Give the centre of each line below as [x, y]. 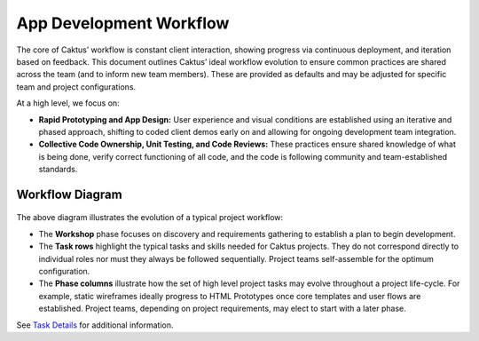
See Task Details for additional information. [95, 325]
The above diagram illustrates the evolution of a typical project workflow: [150, 218]
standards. [58, 170]
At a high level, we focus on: [68, 103]
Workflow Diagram [70, 194]
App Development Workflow [123, 23]
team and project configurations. [76, 87]
